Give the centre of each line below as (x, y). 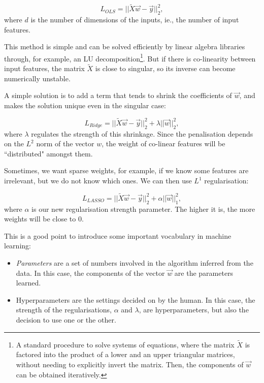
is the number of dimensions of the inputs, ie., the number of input (135, 20)
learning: (18, 246)
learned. (28, 283)
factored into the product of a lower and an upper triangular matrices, (125, 354)
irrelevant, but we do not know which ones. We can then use (98, 181)
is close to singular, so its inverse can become (165, 68)
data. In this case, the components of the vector (90, 273)
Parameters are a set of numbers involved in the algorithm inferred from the (135, 263)
